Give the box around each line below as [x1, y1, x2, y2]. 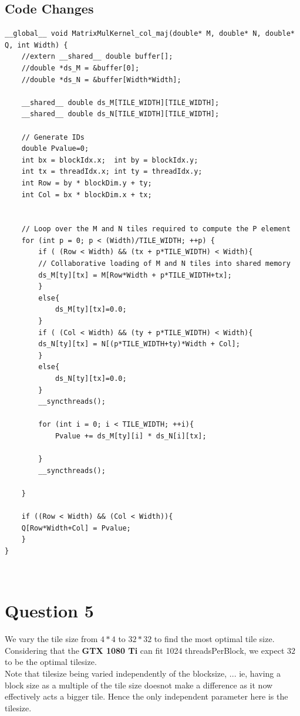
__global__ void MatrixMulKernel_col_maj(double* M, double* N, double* [5, 29, 295, 38]
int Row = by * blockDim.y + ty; [21, 178, 152, 187]
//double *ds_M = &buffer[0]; [21, 63, 140, 72]
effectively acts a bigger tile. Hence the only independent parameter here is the [5, 690, 288, 703]
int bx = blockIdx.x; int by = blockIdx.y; [21, 156, 198, 164]
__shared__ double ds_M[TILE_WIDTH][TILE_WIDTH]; [21, 98, 220, 107]
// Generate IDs [21, 133, 85, 141]
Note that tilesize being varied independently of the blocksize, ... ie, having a [5, 667, 281, 680]
